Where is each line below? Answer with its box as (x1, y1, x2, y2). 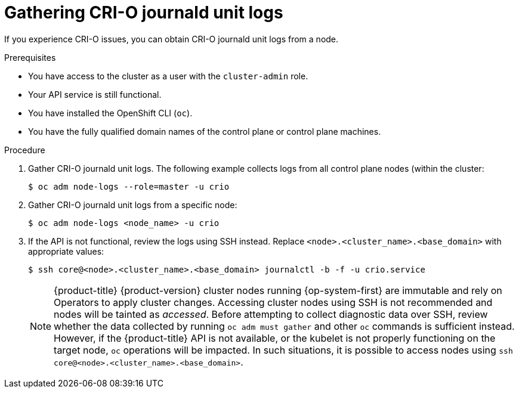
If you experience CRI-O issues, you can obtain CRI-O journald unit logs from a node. (4, 33, 339, 44)
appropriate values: (28, 246, 104, 256)
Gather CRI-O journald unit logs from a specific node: (28, 199, 237, 210)
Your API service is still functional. (28, 89, 162, 100)
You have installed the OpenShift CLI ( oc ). (28, 107, 193, 118)
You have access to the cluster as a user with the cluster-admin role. (28, 70, 308, 81)
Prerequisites (4, 52, 56, 63)
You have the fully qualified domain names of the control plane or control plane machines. (28, 126, 381, 137)
